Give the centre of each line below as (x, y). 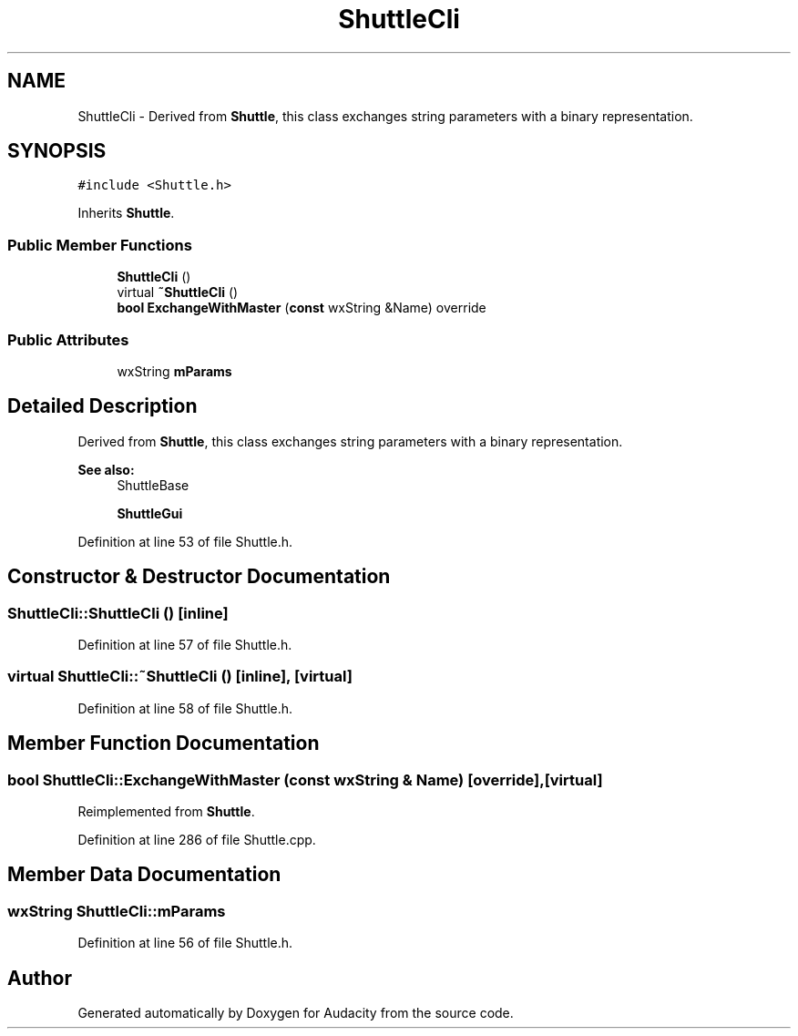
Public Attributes (68, 339)
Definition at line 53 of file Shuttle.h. (185, 541)
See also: (106, 469)
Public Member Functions (100, 245)
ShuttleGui (150, 513)
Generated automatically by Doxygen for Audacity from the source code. (296, 1013)
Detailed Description (102, 406)
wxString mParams (174, 371)
